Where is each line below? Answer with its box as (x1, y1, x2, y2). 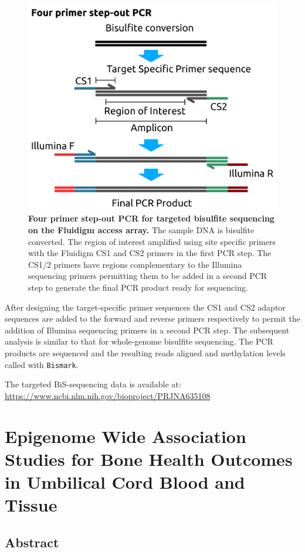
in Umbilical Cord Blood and (5, 469, 245, 493)
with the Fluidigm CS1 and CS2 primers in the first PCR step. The (28, 247, 272, 259)
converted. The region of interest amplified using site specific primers (28, 235, 276, 247)
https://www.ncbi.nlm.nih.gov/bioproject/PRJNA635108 (5, 389, 211, 401)
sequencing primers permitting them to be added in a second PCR (28, 270, 267, 282)
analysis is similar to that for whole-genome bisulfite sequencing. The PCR (5, 335, 273, 347)
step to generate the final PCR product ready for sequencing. (28, 281, 248, 294)
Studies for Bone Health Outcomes (5, 447, 293, 471)
